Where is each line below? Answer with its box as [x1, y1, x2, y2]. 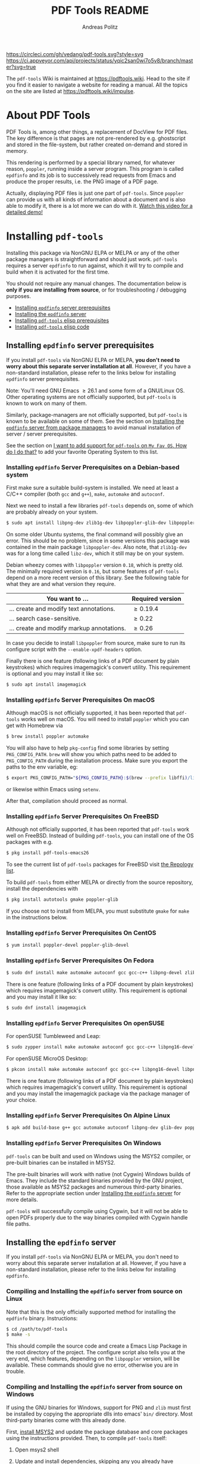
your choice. [6, 1097, 37, 1104]
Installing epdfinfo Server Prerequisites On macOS [6, 695, 155, 704]
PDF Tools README [51, 4, 149, 17]
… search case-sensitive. [9, 614, 81, 622]
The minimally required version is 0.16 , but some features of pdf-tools [6, 567, 180, 575]
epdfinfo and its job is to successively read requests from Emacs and [6, 171, 177, 179]
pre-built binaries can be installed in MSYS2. [6, 1159, 116, 1166]
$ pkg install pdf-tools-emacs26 [6, 850, 89, 856]
